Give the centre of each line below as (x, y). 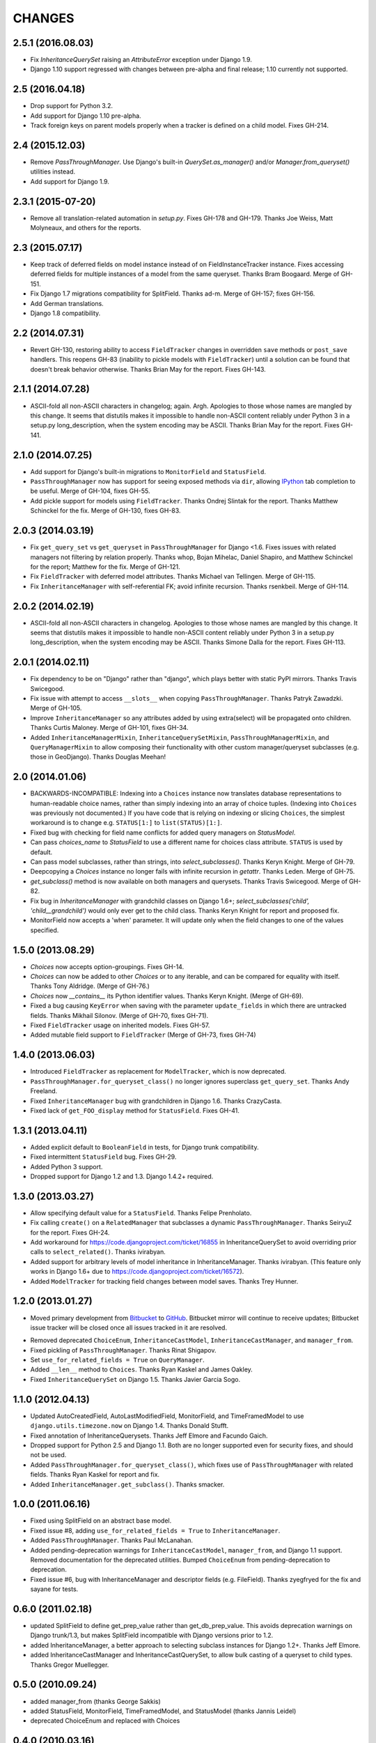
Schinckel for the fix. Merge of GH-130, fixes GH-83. (105, 511)
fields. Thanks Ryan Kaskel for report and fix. (95, 1475)
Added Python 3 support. (66, 1166)
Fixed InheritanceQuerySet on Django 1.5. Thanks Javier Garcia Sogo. (135, 1379)
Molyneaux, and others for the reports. (86, 228)
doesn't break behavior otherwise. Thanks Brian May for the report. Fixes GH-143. (148, 369)
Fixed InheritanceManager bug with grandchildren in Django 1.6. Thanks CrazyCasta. (156, 1101)
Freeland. (44, 1091)
